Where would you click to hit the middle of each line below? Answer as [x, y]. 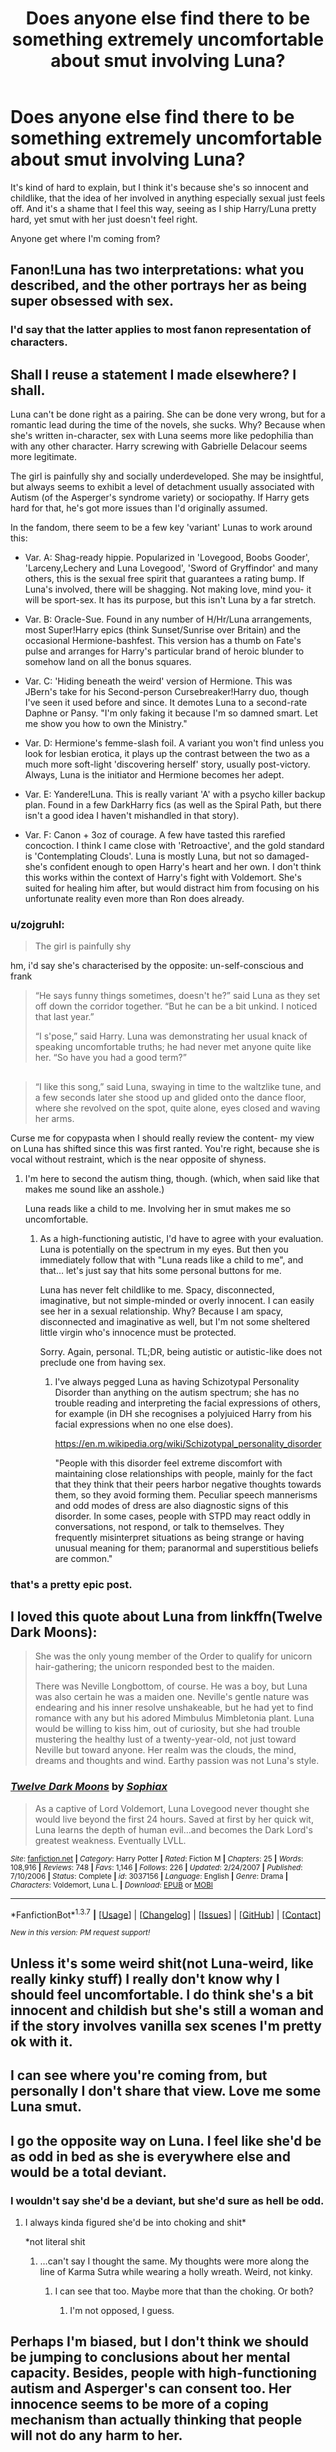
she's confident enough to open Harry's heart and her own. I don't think [173, 867]
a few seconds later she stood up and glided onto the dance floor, [170, 1097]
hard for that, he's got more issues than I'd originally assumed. [139, 508]
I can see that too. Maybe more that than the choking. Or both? [184, 2291]
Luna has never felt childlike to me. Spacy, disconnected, [157, 1289]
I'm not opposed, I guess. [122, 2310]
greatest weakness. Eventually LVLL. [110, 1840]
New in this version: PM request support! [80, 1933]
